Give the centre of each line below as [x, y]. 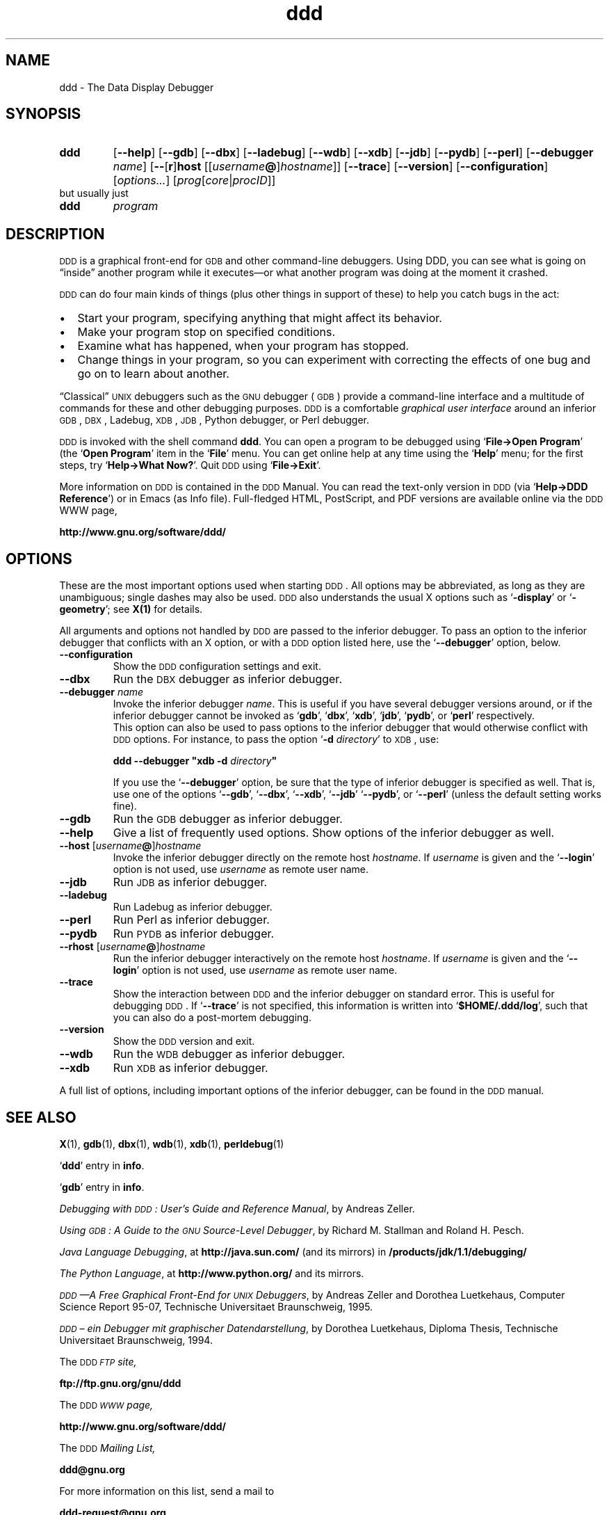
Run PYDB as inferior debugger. [194, 934]
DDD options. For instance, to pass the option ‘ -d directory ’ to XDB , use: [276, 739]
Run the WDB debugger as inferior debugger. [229, 1054]
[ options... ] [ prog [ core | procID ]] [194, 181]
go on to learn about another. [153, 374]
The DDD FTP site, [98, 1361]
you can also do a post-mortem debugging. [212, 1018]
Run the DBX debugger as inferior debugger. [227, 679]
